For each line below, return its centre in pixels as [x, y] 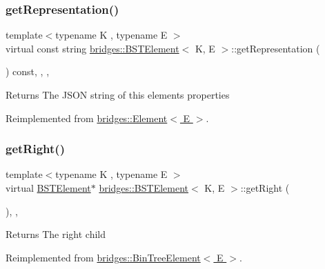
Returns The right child [56, 234]
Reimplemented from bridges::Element [87, 118]
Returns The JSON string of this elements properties [118, 94]
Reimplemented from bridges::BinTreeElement [103, 257]
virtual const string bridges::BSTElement [92, 48]
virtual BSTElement [48, 188]
